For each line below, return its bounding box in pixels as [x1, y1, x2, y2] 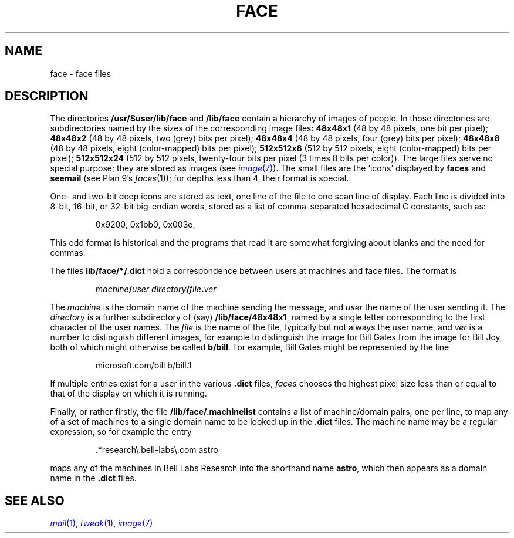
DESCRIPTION [5, 89, 89, 104]
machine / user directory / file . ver [95, 284, 217, 295]
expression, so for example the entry [50, 427, 192, 437]
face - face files [50, 68, 111, 79]
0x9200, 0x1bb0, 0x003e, [95, 219, 195, 230]
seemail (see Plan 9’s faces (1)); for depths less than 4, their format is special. [50, 173, 349, 184]
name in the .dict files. [50, 473, 137, 483]
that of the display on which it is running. [50, 388, 207, 399]
